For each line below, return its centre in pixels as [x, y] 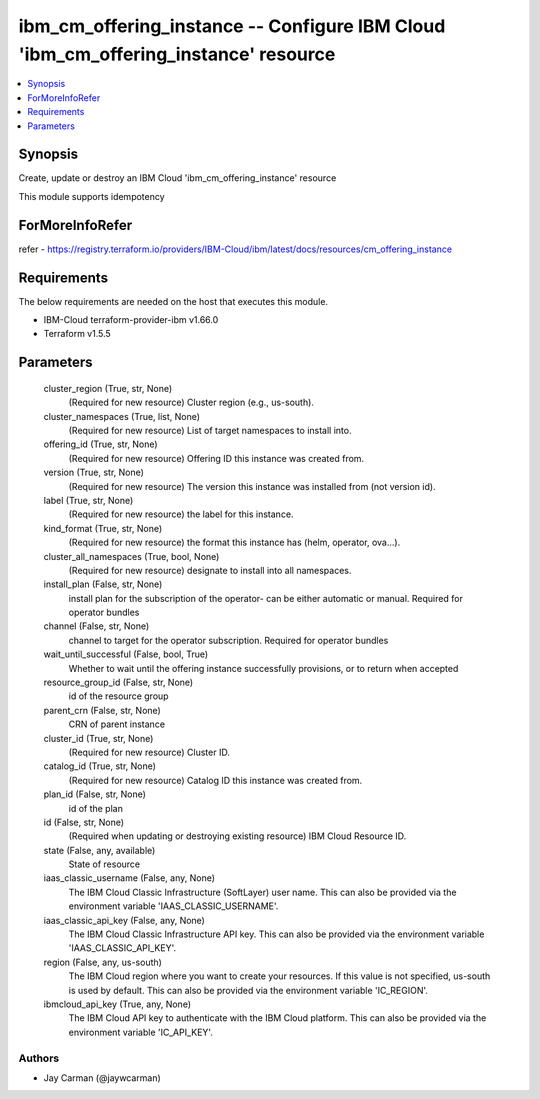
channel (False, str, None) [96, 626]
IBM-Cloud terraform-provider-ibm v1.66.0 [131, 320]
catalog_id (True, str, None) [100, 766]
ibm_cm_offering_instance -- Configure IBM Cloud [232, 26]
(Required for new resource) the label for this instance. [181, 514]
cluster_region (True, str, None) [108, 388]
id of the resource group [118, 696]
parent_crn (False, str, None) [102, 710]
